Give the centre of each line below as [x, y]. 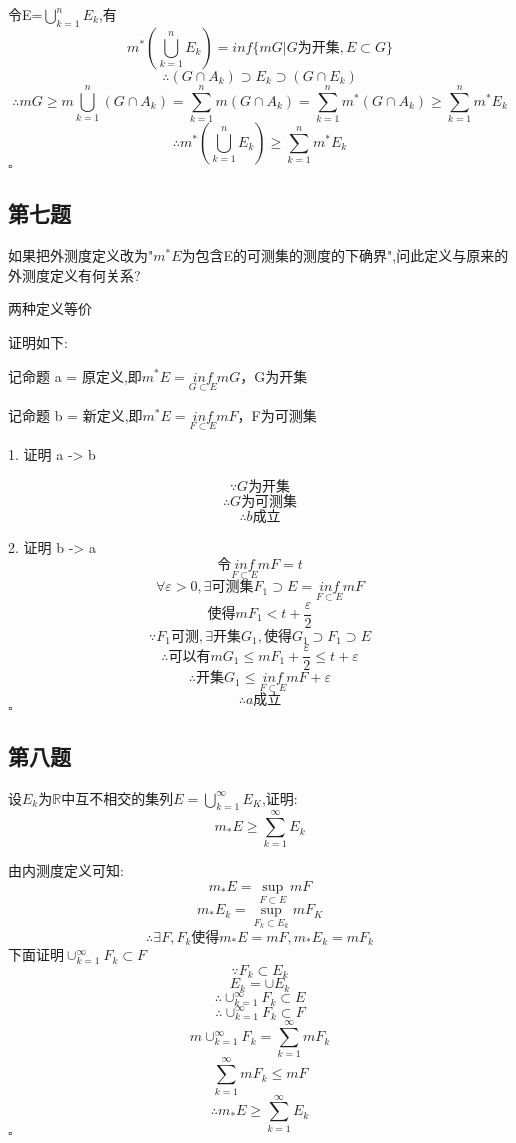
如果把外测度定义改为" [81, 255]
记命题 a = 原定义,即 [75, 375]
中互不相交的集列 [117, 797]
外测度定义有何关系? [74, 274]
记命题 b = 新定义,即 [75, 414]
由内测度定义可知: [66, 870]
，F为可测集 [277, 414]
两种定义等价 [50, 308]
